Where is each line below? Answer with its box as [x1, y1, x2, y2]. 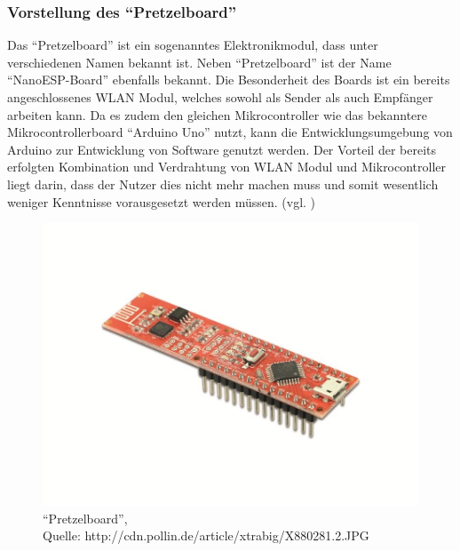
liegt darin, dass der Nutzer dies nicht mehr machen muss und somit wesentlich [7, 174, 439, 193]
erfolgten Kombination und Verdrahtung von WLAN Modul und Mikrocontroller [7, 157, 447, 176]
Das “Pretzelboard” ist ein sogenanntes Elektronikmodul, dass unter [7, 36, 378, 54]
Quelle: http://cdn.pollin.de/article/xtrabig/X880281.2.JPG [43, 526, 369, 545]
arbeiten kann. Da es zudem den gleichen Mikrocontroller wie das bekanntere [7, 105, 428, 124]
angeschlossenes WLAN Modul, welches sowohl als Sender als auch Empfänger [7, 88, 433, 106]
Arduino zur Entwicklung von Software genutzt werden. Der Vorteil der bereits [7, 140, 437, 158]
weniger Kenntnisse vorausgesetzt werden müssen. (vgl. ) [7, 192, 316, 211]
